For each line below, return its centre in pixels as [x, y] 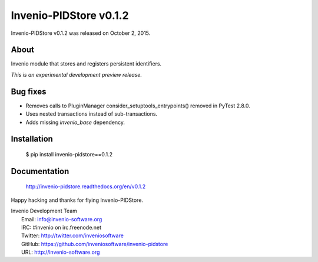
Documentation [40, 171]
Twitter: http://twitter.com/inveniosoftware [72, 235]
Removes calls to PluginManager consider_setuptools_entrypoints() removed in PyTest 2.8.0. [138, 106]
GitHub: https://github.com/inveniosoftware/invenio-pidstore [95, 244]
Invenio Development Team [44, 211]
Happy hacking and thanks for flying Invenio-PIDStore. [77, 200]
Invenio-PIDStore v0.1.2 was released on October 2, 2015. [81, 33]
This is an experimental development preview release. [77, 74]
